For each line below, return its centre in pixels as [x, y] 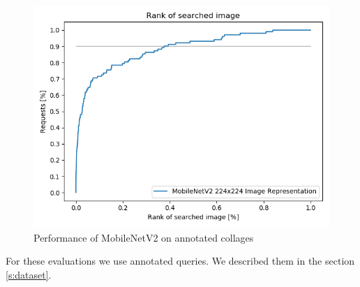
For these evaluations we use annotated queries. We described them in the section [180, 261]
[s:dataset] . [29, 274]
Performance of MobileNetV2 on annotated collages [144, 237]
